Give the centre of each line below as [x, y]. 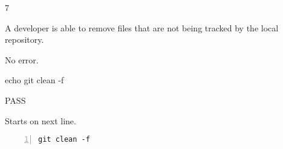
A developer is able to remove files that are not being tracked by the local [142, 27]
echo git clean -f [34, 80]
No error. [22, 59]
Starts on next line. [41, 120]
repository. [24, 40]
